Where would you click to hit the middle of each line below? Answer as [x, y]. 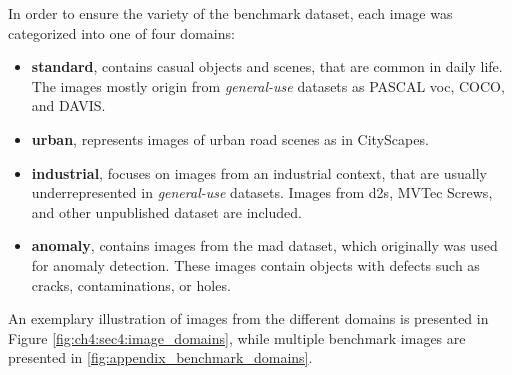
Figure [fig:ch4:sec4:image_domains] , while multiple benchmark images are [237, 337]
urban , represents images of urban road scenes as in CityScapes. [230, 138]
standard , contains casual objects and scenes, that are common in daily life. [267, 66]
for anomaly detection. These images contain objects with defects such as [255, 264]
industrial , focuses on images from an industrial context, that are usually [259, 172]
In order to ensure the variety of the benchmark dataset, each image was [230, 13]
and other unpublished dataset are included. [166, 211]
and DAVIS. [68, 105]
